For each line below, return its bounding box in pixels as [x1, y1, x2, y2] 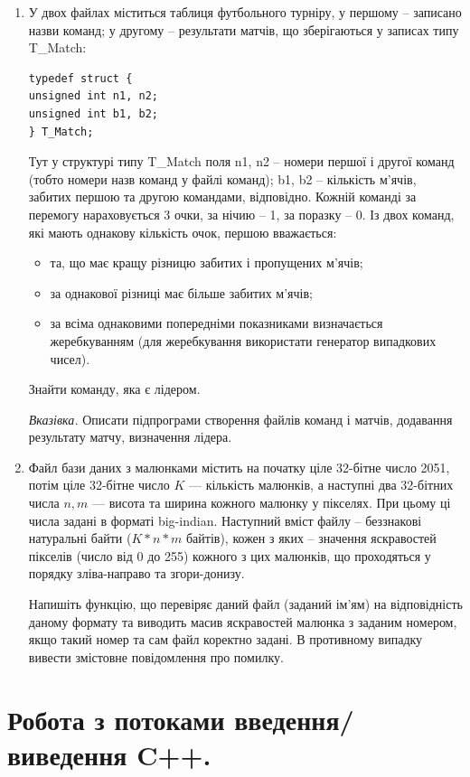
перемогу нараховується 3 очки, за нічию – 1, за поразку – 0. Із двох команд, [28, 204, 455, 223]
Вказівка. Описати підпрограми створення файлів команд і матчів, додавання [28, 409, 453, 428]
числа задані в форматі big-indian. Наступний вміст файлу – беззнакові [28, 510, 422, 529]
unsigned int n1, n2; [28, 89, 158, 103]
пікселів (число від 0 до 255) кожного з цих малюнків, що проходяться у [28, 546, 431, 565]
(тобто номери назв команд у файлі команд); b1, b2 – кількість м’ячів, [28, 169, 417, 188]
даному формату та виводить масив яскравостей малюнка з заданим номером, [28, 612, 457, 631]
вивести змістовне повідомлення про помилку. [28, 647, 284, 666]
